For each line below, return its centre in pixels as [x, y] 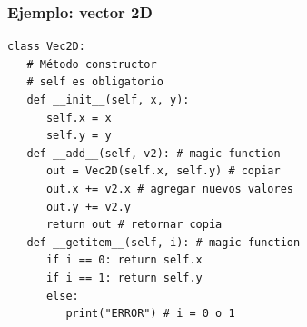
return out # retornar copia [134, 225]
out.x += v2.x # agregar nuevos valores [169, 188]
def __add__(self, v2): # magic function [153, 153]
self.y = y [79, 136]
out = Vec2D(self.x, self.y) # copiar [163, 171]
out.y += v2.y [89, 207]
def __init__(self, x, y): [108, 100]
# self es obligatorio [95, 82]
